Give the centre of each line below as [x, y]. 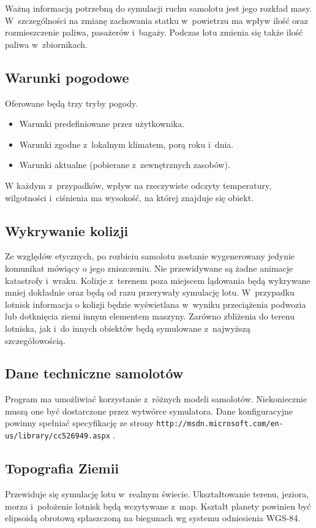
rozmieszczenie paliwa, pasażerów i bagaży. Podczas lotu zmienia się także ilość [154, 32]
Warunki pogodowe [67, 77]
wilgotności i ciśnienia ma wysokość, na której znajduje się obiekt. [130, 197]
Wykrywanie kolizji [67, 230]
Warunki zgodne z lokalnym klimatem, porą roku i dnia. [126, 144]
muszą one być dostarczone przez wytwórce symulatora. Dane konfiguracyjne [149, 411]
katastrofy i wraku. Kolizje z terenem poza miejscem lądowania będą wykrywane [158, 280]
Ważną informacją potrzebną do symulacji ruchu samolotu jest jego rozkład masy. [159, 8]
